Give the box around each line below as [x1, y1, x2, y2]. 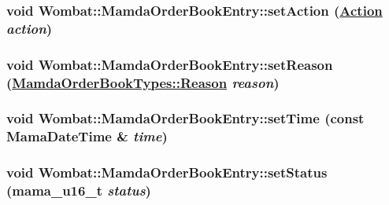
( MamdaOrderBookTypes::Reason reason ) [6, 72, 280, 92]
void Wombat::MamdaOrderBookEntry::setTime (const [6, 108, 365, 128]
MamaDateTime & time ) [6, 126, 168, 146]
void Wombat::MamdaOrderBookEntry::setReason [6, 54, 333, 74]
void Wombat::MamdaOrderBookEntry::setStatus [6, 163, 328, 182]
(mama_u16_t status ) [6, 181, 151, 200]
